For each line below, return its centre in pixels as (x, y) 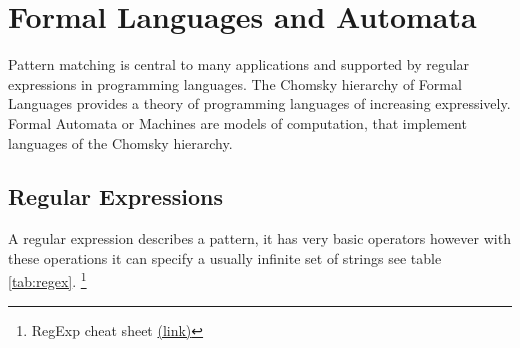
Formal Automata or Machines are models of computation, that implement (237, 122)
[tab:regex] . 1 (47, 280)
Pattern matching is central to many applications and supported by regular (239, 64)
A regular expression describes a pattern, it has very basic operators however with (259, 238)
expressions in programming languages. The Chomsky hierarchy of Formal (235, 83)
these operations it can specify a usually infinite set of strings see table (225, 257)
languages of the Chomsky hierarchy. (120, 142)
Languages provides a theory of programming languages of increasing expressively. (259, 103)
